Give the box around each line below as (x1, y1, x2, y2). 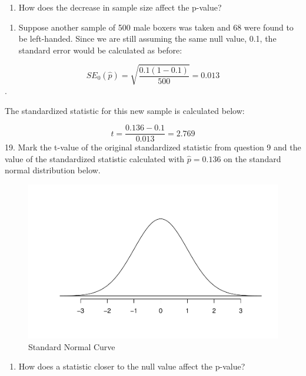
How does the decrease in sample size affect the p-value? (18, 1, 222, 13)
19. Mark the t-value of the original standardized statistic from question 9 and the (5, 141, 301, 153)
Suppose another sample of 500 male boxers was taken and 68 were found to (18, 21, 294, 33)
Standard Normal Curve (28, 340, 115, 352)
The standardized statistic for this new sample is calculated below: (5, 104, 245, 116)
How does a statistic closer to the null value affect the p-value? (18, 360, 245, 372)
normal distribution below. (5, 164, 101, 176)
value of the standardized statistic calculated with (5, 152, 185, 164)
